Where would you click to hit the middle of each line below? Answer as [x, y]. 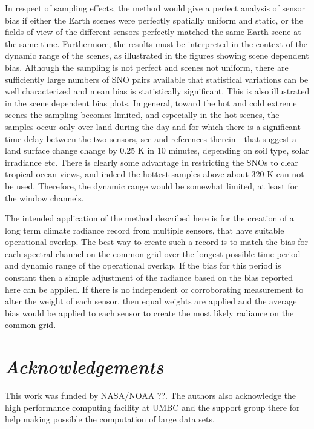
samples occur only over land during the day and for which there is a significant [153, 126]
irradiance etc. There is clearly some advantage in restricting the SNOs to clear [152, 162]
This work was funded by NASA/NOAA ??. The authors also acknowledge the [151, 395]
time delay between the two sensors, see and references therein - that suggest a [151, 138]
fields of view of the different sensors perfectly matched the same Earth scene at [153, 32]
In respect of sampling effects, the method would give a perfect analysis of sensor [155, 8]
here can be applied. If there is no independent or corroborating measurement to [154, 289]
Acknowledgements [84, 367]
